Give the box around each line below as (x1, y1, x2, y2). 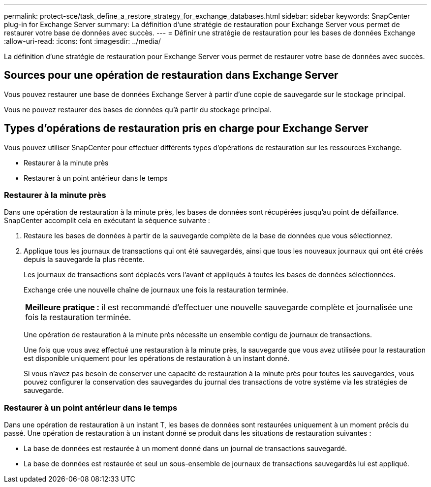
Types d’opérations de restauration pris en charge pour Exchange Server (4, 122, 369, 135)
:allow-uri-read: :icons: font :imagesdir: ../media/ (4, 37, 161, 45)
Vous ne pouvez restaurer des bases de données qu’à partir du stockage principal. (4, 105, 272, 114)
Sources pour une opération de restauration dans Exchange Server (4, 69, 339, 82)
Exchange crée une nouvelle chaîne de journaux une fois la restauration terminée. (24, 286, 288, 294)
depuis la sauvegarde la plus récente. (24, 255, 145, 264)
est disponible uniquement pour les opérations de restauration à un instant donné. (24, 354, 289, 363)
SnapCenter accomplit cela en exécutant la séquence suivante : (4, 216, 210, 225)
